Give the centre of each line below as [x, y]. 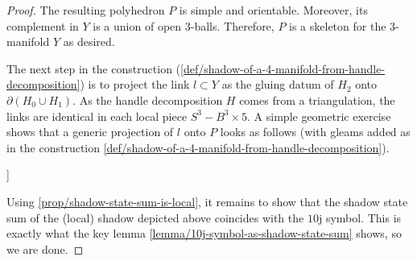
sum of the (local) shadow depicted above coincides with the [155, 217]
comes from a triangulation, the [317, 99]
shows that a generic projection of [90, 132]
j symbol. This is [360, 217]
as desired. [89, 41]
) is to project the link [135, 84]
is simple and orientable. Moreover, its [273, 10]
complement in [43, 25]
